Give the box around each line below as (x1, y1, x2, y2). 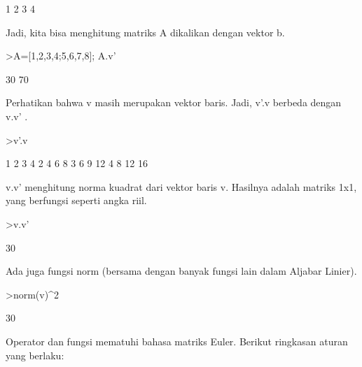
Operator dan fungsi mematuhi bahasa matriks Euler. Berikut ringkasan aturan (6, 333, 348, 348)
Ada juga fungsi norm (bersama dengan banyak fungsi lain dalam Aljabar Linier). (6, 264, 357, 278)
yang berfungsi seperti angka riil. (6, 193, 147, 208)
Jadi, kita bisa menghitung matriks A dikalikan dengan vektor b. (6, 24, 285, 39)
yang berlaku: (6, 347, 64, 362)
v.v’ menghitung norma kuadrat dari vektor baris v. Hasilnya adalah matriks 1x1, (6, 179, 357, 194)
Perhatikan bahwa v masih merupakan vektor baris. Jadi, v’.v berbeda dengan (6, 95, 342, 110)
